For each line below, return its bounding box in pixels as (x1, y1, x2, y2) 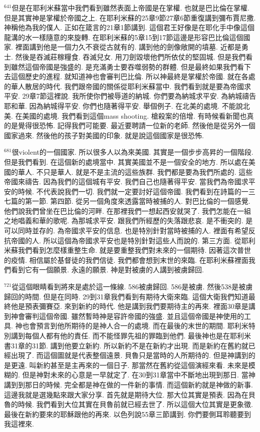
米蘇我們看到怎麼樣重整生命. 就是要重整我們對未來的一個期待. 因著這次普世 (4, 245, 251, 255)
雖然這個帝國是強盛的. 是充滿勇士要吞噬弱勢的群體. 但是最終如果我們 (11, 61, 237, 72)
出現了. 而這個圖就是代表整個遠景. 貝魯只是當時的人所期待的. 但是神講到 (11, 350, 248, 360)
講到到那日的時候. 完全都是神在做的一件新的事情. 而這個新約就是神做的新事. (4, 379, 253, 389)
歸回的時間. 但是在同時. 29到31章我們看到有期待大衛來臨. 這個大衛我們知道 (4, 291, 248, 301)
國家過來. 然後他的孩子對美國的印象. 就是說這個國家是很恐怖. (4, 130, 204, 140)
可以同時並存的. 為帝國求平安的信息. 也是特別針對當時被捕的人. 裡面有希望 (4, 225, 248, 236)
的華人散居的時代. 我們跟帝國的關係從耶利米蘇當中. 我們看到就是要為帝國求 (4, 81, 251, 91)
